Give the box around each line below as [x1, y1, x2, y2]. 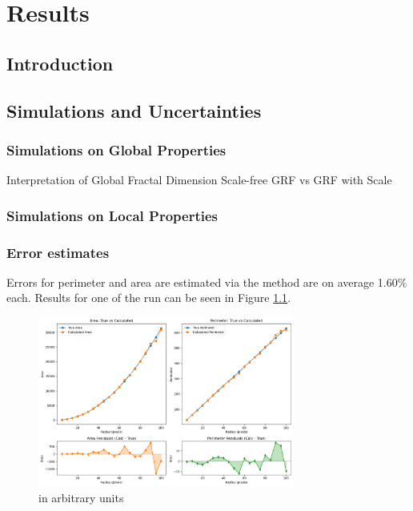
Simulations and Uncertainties [6, 98, 262, 123]
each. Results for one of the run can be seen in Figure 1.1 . [6, 289, 291, 306]
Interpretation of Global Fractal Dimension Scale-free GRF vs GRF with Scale [6, 171, 392, 188]
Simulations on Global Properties [6, 139, 227, 159]
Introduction [6, 50, 114, 75]
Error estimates [6, 242, 110, 262]
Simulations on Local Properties [6, 205, 219, 225]
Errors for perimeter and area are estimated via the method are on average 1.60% [6, 273, 407, 290]
